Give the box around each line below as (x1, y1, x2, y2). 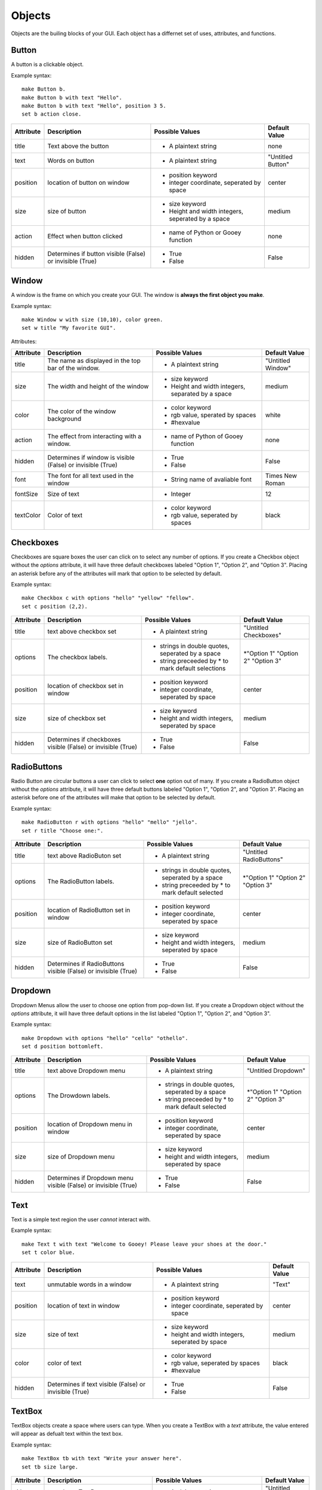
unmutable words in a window (47, 1280, 132, 1289)
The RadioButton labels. (47, 877, 114, 885)
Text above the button (47, 142, 110, 150)
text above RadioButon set (47, 851, 122, 859)
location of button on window (47, 178, 130, 187)
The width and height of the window (47, 382, 149, 390)
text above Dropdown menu (47, 1067, 125, 1075)
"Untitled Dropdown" (246, 1067, 306, 1075)
